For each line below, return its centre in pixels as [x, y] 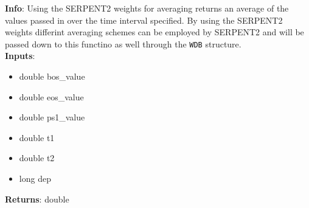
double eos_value [51, 96]
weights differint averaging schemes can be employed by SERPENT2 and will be [154, 32]
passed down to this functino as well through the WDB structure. [123, 43]
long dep [35, 178]
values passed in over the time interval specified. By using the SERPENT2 [144, 20]
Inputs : [20, 56]
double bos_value [52, 76]
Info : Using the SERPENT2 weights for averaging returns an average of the [147, 8]
